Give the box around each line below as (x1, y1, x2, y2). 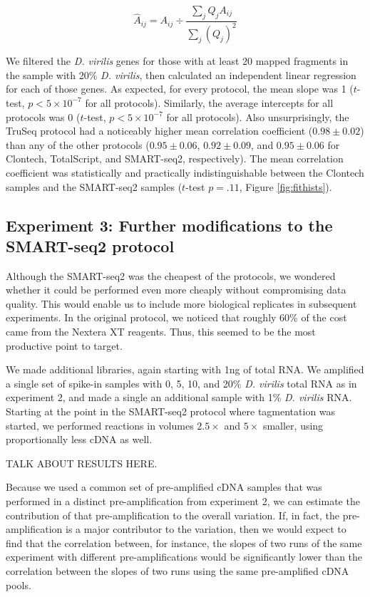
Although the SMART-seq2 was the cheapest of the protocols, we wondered (6, 268, 336, 283)
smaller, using (262, 417, 324, 432)
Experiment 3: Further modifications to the (6, 214, 333, 236)
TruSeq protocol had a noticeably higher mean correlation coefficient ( (6, 123, 313, 138)
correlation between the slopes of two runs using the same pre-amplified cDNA (6, 563, 349, 578)
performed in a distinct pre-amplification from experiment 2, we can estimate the (6, 494, 360, 509)
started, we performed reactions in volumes (6, 417, 194, 432)
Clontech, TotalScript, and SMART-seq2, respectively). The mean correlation (6, 151, 344, 166)
